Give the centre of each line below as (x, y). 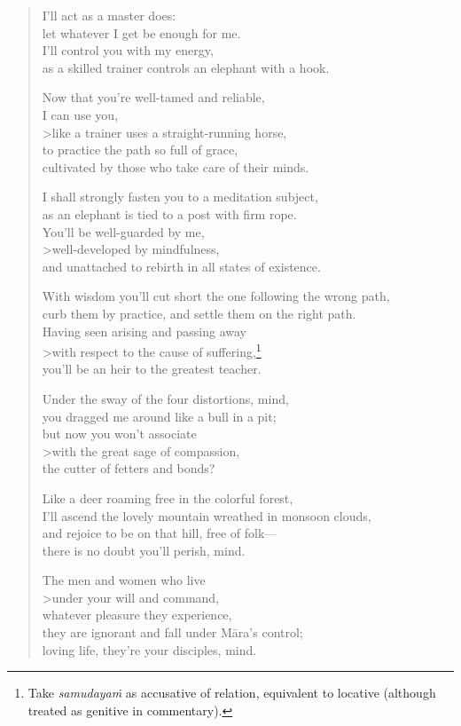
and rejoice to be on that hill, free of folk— (160, 533)
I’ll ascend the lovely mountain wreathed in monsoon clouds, (207, 515)
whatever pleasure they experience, (137, 615)
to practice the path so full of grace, (140, 150)
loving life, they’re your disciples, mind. (149, 649)
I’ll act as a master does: (109, 15)
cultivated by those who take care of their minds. (176, 166)
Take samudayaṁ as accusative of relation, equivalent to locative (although (232, 693)
